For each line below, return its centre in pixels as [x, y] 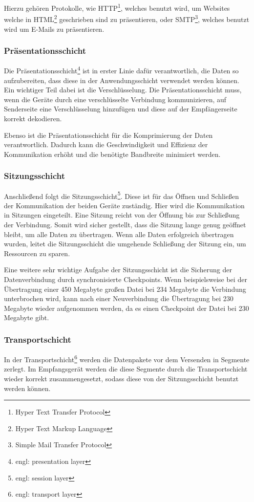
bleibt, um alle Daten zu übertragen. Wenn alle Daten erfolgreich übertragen [119, 234]
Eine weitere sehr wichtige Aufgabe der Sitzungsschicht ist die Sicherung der [118, 270]
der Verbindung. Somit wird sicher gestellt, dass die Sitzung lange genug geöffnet [125, 224]
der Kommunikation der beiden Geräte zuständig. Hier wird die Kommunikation [124, 205]
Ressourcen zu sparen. [37, 253]
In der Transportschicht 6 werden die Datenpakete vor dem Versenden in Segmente [127, 359]
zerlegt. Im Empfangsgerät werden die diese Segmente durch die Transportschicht [126, 369]
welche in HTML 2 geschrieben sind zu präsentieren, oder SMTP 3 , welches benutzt [127, 18]
